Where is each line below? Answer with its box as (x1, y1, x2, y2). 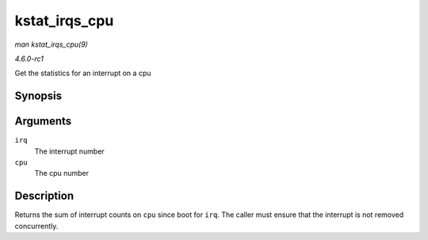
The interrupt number (34, 147, 105, 156)
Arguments (14, 115, 72, 128)
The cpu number (34, 169, 90, 178)
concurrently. (14, 221, 59, 230)
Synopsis (14, 90, 63, 103)
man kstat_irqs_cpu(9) (14, 40, 89, 49)
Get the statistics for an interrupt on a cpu (14, 68, 151, 78)
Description (14, 189, 75, 203)
